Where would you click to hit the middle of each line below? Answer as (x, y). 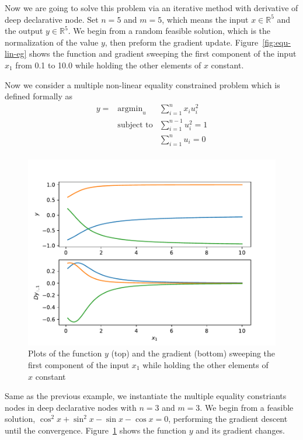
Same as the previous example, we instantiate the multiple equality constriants (146, 396)
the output (24, 31)
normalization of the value (52, 42)
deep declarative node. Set (52, 19)
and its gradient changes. (241, 430)
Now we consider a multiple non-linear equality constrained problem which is (142, 84)
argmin (130, 109)
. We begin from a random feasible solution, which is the (169, 31)
